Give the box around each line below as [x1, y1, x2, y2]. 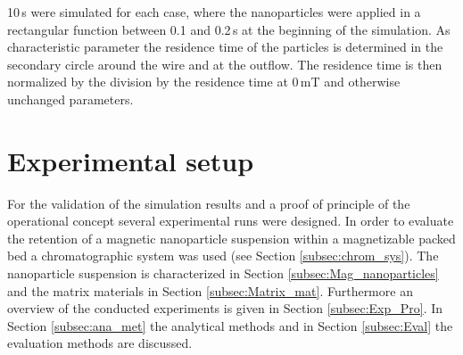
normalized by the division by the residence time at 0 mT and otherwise [7, 72, 401, 91]
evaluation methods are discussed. [7, 334, 193, 352]
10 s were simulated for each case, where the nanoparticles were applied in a [7, 3, 421, 21]
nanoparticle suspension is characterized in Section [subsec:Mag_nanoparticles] [7, 264, 439, 283]
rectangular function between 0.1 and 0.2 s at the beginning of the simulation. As [7, 20, 451, 38]
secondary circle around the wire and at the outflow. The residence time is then [7, 54, 442, 73]
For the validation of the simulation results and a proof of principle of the [7, 194, 410, 212]
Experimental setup [7, 142, 254, 178]
